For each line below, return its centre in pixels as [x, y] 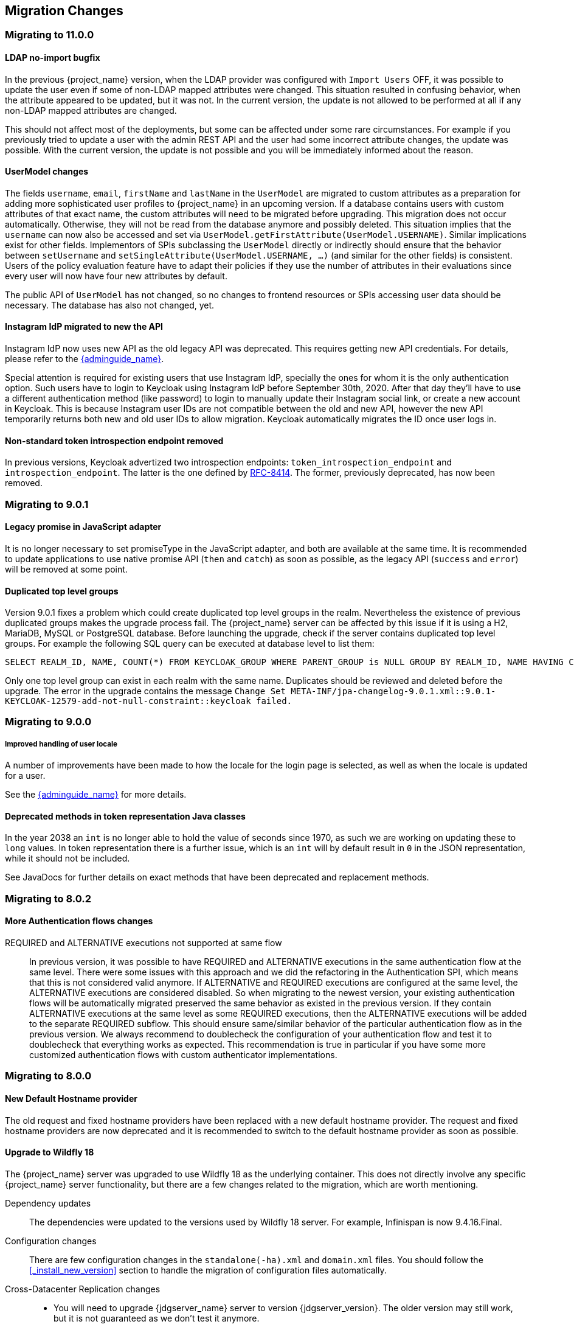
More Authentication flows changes [79, 921]
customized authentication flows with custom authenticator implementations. [183, 1055]
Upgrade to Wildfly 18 [50, 1152]
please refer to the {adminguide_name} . [85, 359]
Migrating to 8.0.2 [48, 898]
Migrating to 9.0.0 [48, 722]
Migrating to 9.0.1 [47, 504]
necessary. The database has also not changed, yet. [110, 305]
